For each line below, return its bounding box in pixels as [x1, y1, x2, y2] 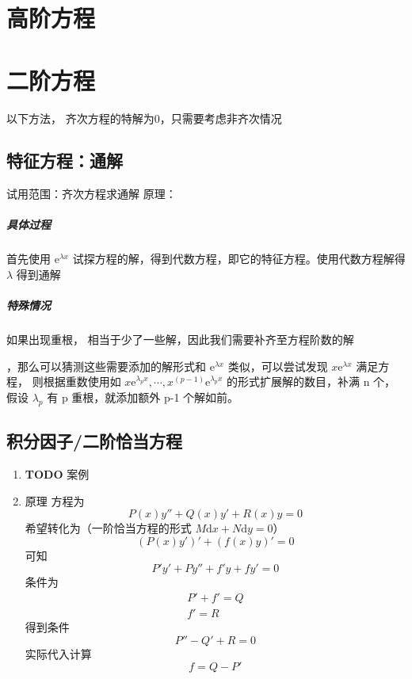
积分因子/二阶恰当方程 [6, 429, 183, 453]
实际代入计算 [25, 645, 92, 662]
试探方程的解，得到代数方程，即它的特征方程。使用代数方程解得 [72, 250, 406, 267]
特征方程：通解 [6, 148, 123, 173]
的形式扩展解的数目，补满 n [226, 373, 370, 390]
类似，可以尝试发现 [227, 357, 328, 374]
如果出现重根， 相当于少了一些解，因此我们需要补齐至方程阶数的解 [6, 331, 354, 348]
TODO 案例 [25, 465, 90, 482]
